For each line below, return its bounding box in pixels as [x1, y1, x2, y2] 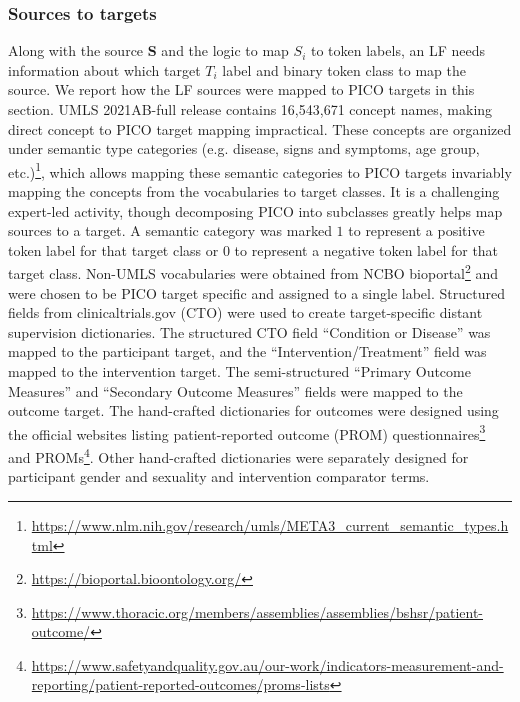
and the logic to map [161, 40, 289, 61]
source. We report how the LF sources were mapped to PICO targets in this [8, 79, 475, 100]
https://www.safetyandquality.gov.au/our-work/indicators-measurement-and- [31, 654, 504, 675]
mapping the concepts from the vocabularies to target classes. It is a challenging [8, 181, 500, 202]
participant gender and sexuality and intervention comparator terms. [8, 466, 430, 487]
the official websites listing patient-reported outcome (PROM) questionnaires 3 [8, 420, 486, 444]
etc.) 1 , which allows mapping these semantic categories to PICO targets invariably [8, 158, 512, 182]
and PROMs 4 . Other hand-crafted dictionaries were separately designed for [8, 444, 469, 467]
